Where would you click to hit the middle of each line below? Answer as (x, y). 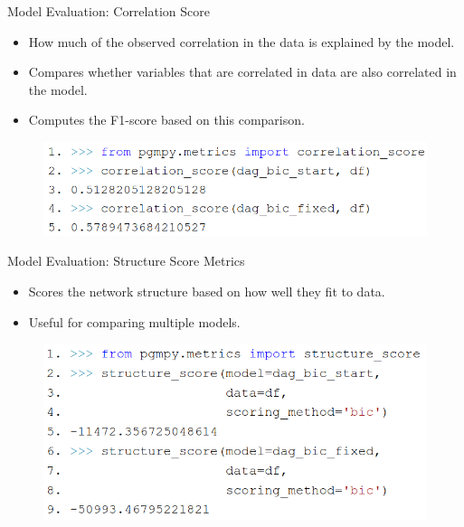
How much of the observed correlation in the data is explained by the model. (241, 41)
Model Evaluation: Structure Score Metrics (126, 261)
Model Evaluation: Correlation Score (109, 11)
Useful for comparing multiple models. (134, 321)
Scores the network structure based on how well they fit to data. (207, 291)
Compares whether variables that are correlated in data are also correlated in (242, 72)
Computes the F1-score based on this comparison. (166, 120)
